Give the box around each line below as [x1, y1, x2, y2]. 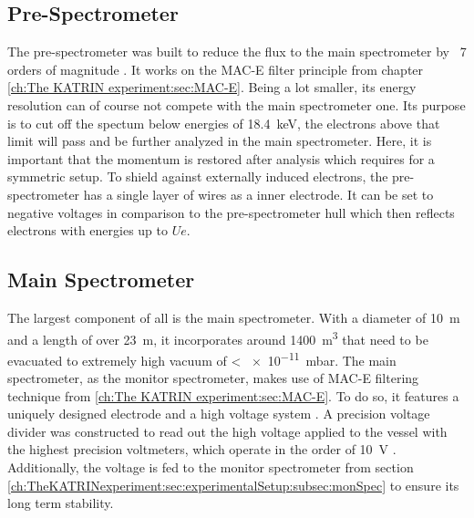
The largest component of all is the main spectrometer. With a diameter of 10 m [7, 307, 460, 326]
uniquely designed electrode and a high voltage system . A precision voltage [7, 404, 430, 423]
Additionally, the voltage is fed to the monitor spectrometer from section [7, 458, 414, 476]
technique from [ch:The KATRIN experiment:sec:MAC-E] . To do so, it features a [7, 386, 459, 405]
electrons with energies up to [7, 221, 168, 240]
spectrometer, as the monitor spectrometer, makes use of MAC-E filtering [7, 368, 419, 388]
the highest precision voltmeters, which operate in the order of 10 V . [7, 440, 397, 459]
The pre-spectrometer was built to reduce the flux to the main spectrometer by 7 [7, 42, 467, 61]
